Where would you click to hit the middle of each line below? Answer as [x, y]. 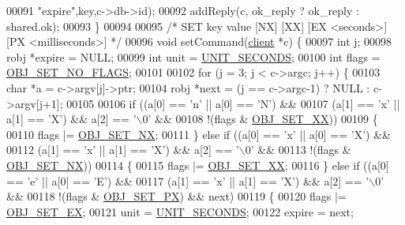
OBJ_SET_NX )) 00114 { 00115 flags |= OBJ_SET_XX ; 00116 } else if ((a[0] [198, 165]
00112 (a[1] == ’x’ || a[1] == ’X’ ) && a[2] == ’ [123, 150]
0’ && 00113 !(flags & [298, 150]
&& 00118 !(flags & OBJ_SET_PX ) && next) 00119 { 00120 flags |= [176, 196]
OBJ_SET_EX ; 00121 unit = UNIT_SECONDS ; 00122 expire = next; [180, 211]
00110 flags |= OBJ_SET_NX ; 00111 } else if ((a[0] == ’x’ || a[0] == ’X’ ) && [199, 134]
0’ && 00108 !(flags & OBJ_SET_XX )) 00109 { [260, 119]
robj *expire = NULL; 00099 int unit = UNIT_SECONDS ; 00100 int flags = [193, 56]
